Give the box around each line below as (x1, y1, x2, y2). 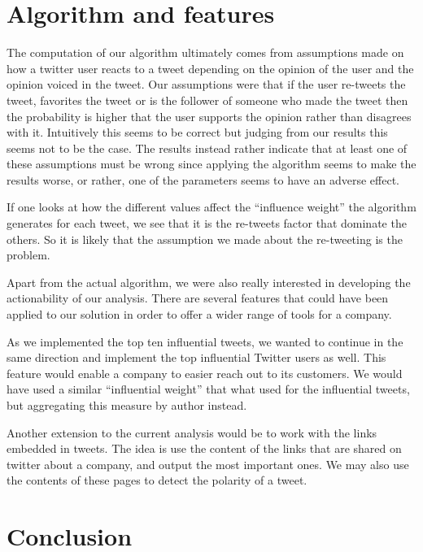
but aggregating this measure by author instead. (7, 397, 247, 413)
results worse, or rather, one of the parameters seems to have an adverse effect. (7, 171, 399, 188)
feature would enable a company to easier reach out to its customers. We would (7, 364, 403, 381)
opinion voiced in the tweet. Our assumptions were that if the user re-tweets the (7, 76, 406, 93)
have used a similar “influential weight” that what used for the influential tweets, (7, 380, 410, 398)
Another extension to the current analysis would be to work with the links (7, 424, 377, 441)
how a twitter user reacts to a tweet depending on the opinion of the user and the (7, 59, 414, 76)
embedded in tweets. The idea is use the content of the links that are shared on (7, 440, 402, 457)
